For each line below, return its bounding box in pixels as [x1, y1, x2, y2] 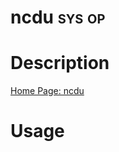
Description [10, 52, 110, 75]
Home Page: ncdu [10, 85, 85, 97]
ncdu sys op [10, 6, 106, 29]
